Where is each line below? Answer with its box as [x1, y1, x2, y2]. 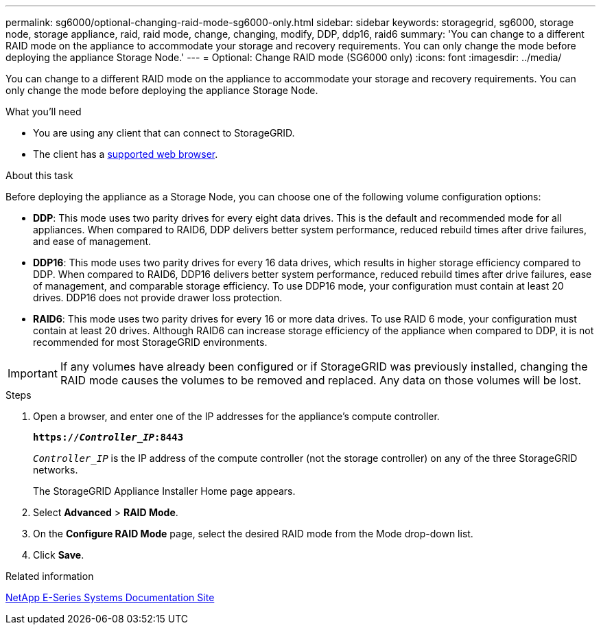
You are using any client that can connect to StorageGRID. [33, 127, 295, 139]
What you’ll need [5, 106, 82, 117]
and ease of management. [33, 235, 152, 247]
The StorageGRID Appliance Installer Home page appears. [33, 485, 296, 497]
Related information [5, 570, 94, 582]
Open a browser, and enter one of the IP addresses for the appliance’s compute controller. [33, 410, 440, 422]
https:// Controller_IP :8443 [33, 432, 184, 443]
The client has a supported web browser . [33, 148, 218, 160]
